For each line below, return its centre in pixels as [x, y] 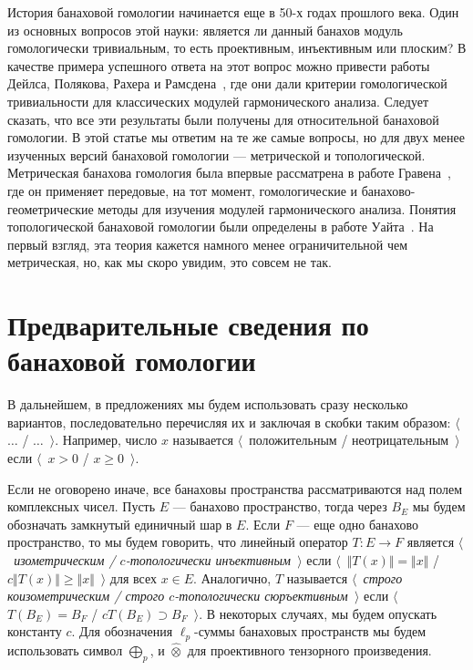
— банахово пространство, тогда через [280, 506]
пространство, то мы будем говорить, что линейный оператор [178, 542]
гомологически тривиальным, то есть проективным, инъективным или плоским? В [237, 48]
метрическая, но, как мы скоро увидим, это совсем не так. [170, 262]
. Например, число [106, 440]
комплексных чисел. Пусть [82, 506]
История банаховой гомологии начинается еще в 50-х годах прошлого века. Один [233, 12]
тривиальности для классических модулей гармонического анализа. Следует [218, 101]
